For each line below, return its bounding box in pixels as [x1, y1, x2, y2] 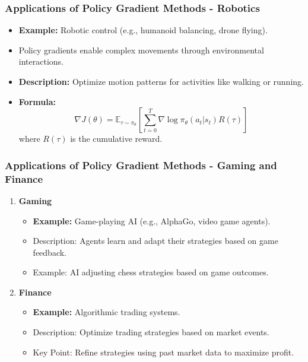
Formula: [18, 95, 56, 107]
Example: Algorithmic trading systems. [33, 306, 180, 318]
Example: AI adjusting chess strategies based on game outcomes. [33, 266, 269, 278]
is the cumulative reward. [70, 132, 163, 145]
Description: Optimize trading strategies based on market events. [33, 326, 269, 338]
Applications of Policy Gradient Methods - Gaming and [5, 157, 277, 172]
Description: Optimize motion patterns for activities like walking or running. [18, 75, 304, 87]
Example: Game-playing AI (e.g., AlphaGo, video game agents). [33, 214, 271, 227]
